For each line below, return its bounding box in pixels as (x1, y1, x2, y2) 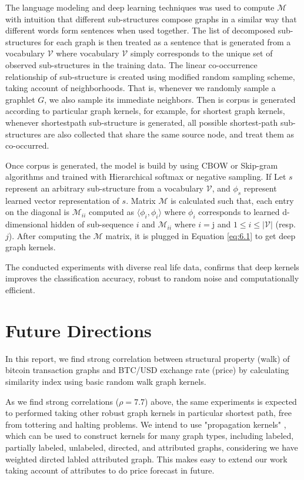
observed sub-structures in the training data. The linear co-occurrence (5, 58, 258, 71)
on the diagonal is (5, 206, 69, 218)
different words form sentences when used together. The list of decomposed (5, 24, 276, 36)
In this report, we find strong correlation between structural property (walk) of (5, 352, 290, 364)
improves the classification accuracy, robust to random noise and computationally (5, 272, 299, 284)
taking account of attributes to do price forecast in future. (5, 464, 215, 476)
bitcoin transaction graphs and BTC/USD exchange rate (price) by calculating (5, 364, 289, 376)
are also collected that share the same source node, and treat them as (44, 127, 295, 140)
